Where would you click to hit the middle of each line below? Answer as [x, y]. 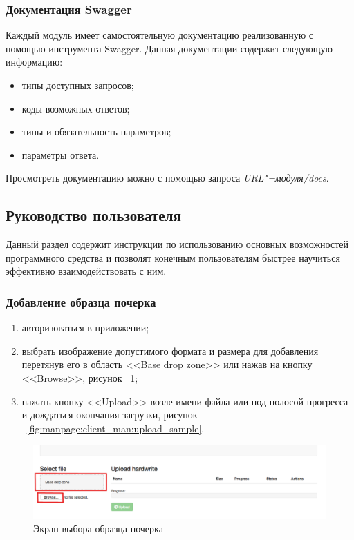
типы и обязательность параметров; [96, 132]
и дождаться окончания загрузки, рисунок [110, 415]
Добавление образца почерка [81, 301]
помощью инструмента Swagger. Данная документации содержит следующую [169, 48]
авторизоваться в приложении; [85, 328]
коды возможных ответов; [76, 108]
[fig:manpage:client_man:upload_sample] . [115, 428]
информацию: [34, 62]
